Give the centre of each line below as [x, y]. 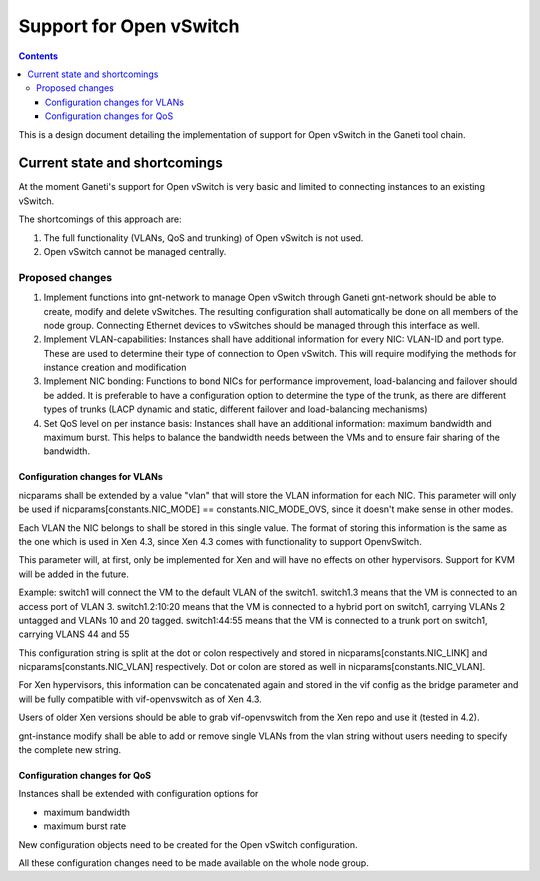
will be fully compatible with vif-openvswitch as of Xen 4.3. [140, 699]
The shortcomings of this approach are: [100, 219]
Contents [38, 56]
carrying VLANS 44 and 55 [74, 634]
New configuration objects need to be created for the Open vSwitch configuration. [188, 844]
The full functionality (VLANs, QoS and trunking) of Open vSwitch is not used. [203, 237]
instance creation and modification [115, 367]
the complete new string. [70, 750]
